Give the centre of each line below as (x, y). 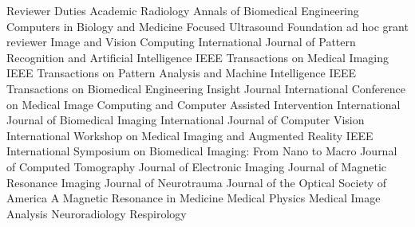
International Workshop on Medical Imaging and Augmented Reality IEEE (190, 135)
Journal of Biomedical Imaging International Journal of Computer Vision (186, 120)
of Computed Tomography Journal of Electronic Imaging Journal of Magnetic (197, 166)
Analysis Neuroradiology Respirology (97, 213)
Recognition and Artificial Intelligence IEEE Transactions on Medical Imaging (198, 57)
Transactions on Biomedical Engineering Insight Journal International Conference (206, 88)
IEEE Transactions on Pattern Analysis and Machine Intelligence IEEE (182, 73)
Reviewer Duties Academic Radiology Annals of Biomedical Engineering (183, 10)
